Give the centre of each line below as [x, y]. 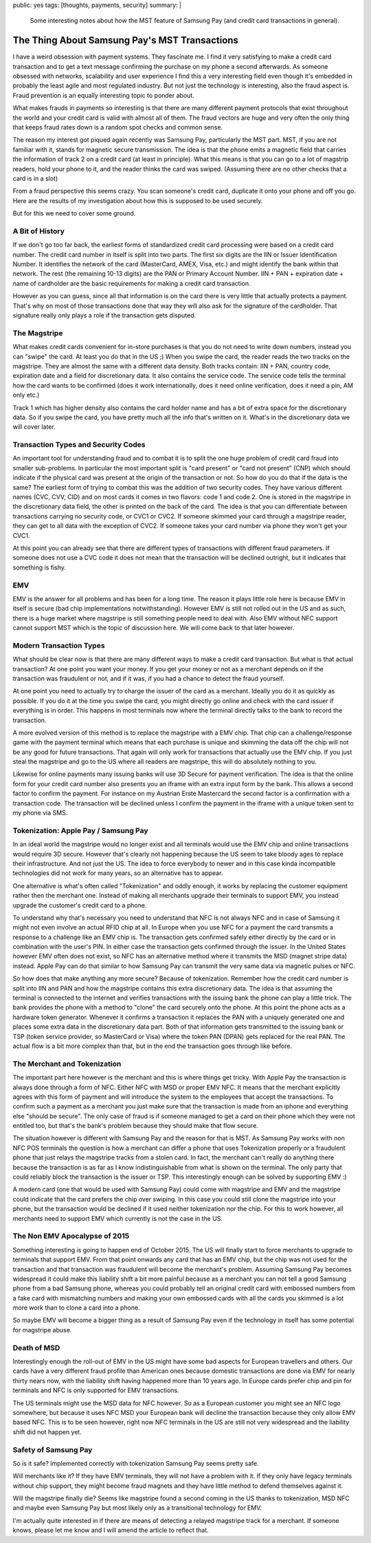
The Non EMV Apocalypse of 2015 [71, 1236]
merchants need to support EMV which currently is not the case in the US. [118, 1218]
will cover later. [34, 427]
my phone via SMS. [40, 813]
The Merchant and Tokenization [67, 1064]
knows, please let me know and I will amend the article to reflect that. [111, 1530]
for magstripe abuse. [42, 1330]
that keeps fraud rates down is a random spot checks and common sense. [118, 127]
